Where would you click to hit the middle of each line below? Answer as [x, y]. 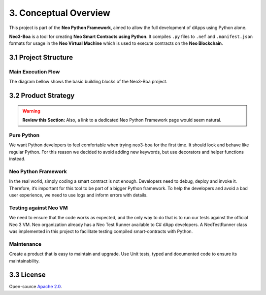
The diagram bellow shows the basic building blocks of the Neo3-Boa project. [88, 82]
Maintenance [25, 244]
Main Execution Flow [34, 72]
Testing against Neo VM [38, 208]
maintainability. [24, 261]
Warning [31, 111]
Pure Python [24, 135]
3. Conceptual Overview [60, 13]
